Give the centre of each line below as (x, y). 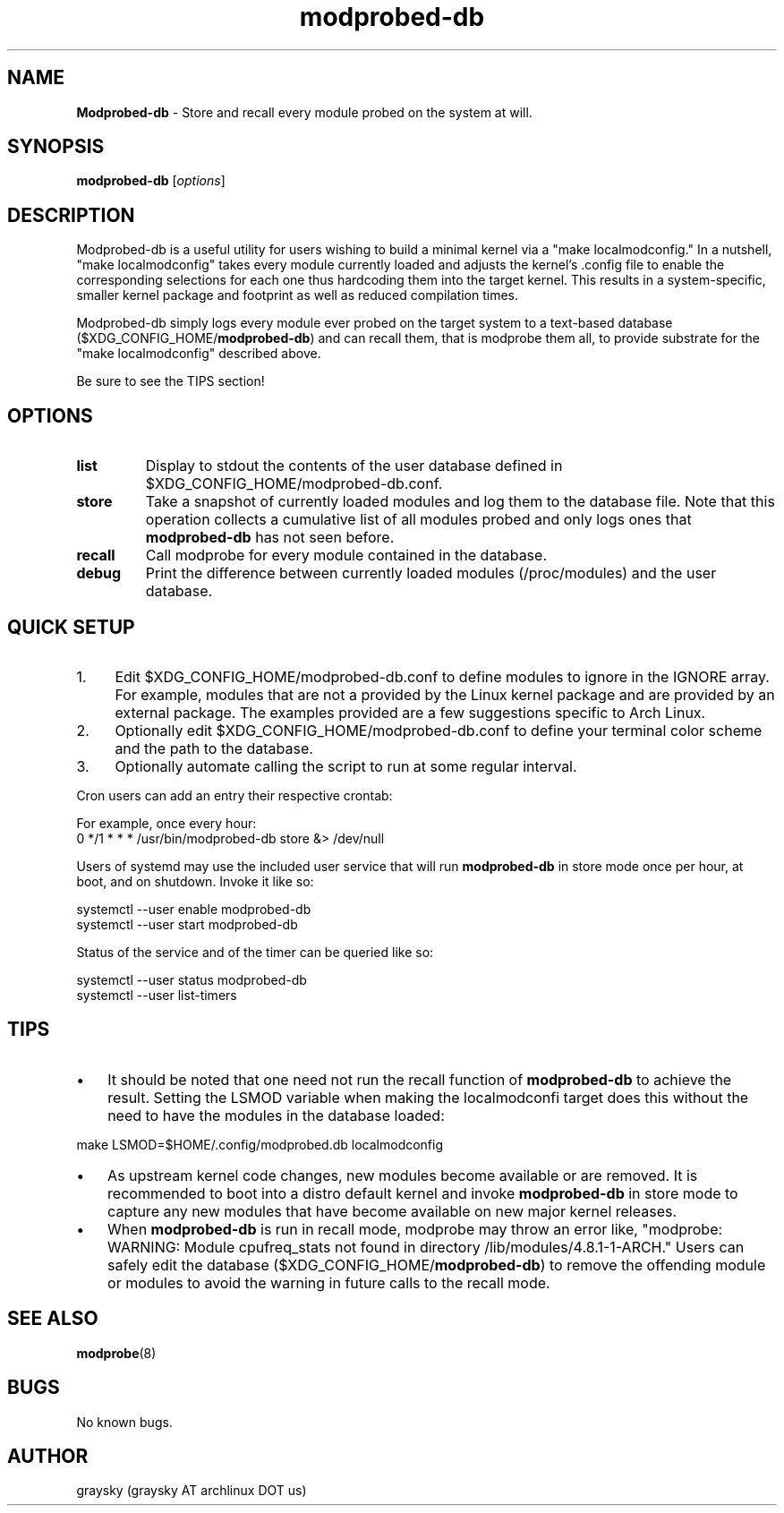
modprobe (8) (116, 1353)
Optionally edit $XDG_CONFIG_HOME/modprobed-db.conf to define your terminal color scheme (439, 730)
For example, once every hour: (166, 823)
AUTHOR (48, 1456)
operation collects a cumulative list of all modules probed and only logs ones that (418, 520)
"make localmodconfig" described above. (199, 354)
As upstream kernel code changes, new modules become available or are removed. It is (403, 1175)
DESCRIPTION (71, 215)
